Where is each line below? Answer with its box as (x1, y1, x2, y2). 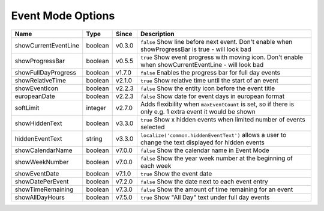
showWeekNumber (14, 157, 69, 166)
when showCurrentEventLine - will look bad (140, 60, 264, 69)
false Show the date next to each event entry (140, 177, 268, 186)
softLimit (14, 103, 40, 112)
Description (140, 29, 175, 38)
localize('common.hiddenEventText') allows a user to (140, 130, 287, 139)
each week (140, 161, 172, 170)
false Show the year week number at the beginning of (140, 154, 293, 162)
